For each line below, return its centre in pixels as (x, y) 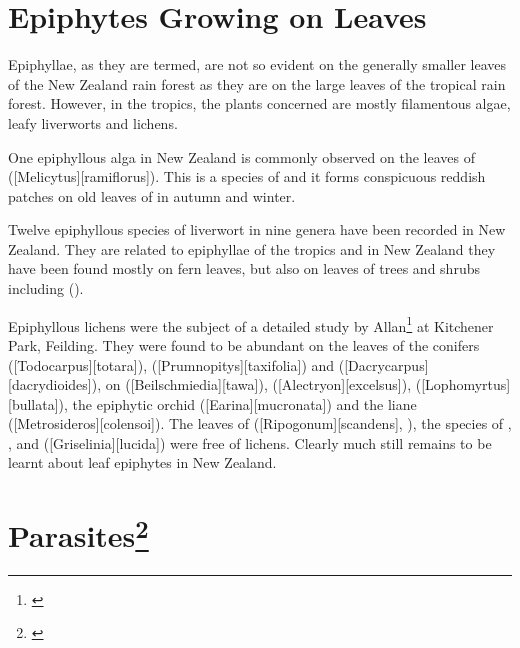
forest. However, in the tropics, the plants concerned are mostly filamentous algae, (259, 103)
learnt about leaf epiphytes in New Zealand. (142, 462)
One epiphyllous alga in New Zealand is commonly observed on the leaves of (241, 156)
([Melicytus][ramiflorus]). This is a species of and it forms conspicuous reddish (247, 176)
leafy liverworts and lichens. (93, 122)
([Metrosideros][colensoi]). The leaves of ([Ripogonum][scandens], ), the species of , (260, 423)
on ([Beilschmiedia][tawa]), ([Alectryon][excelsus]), (258, 384)
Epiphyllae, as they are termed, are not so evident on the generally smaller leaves (257, 64)
